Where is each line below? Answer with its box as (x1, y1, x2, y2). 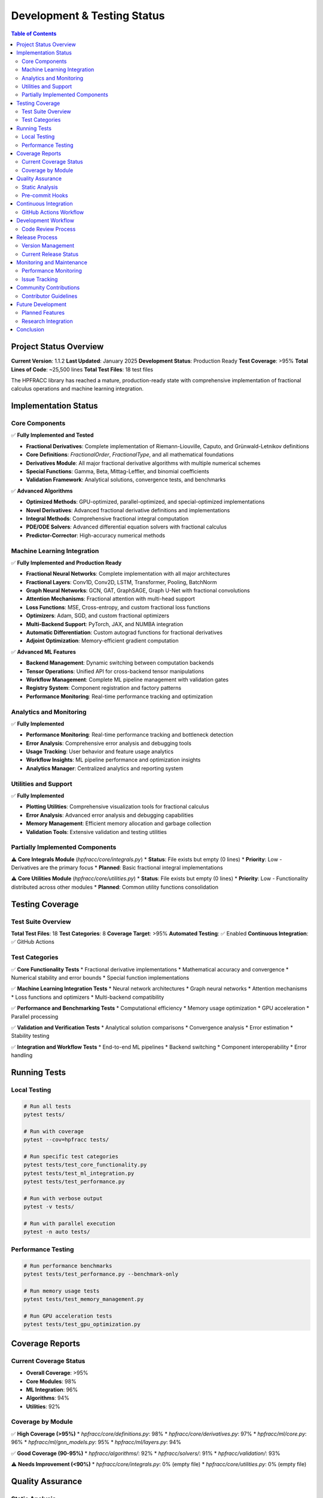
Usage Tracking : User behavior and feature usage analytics (26, 748, 173, 755)
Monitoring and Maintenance (16, 259, 88, 266)
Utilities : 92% (26, 1403, 60, 1410)
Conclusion (16, 326, 45, 333)
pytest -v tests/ (23, 1203, 75, 1210)
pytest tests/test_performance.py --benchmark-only (23, 1271, 179, 1277)
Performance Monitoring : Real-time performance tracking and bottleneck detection (26, 731, 233, 738)
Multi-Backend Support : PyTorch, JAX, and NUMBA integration (26, 620, 184, 627)
